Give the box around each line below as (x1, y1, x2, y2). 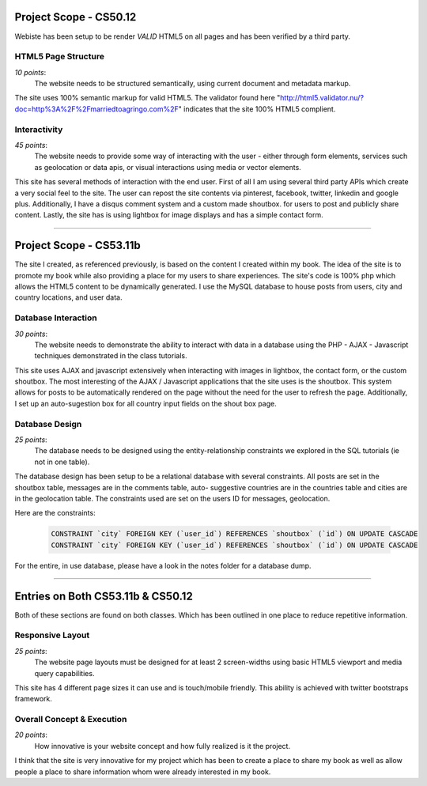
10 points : (14, 67, 47, 77)
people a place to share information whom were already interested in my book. (14, 767, 271, 777)
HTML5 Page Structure (14, 51, 104, 62)
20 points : (14, 730, 47, 739)
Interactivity (14, 123, 63, 134)
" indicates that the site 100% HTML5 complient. (178, 104, 336, 114)
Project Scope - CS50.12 (14, 10, 137, 24)
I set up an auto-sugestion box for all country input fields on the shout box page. (14, 399, 277, 408)
